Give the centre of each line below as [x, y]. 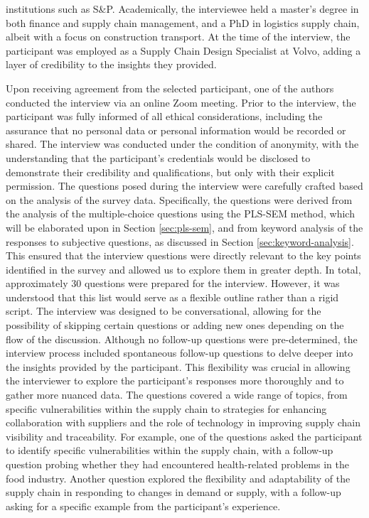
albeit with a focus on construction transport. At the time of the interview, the [178, 37]
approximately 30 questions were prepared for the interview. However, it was [173, 283]
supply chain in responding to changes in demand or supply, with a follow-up [173, 492]
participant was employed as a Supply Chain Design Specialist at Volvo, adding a [183, 50]
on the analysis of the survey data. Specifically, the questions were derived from [179, 199]
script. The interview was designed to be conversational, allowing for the [164, 311]
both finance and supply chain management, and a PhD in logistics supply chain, [183, 22]
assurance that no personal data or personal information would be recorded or [176, 130]
